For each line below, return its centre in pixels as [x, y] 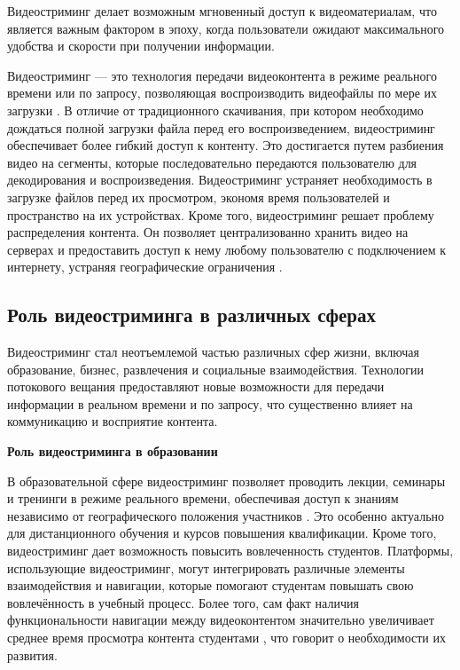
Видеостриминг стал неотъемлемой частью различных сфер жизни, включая [213, 352]
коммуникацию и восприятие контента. [113, 421]
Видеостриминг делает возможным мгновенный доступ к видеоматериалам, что [222, 11]
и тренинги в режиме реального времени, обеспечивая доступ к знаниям [203, 498]
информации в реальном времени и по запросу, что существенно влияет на [210, 403]
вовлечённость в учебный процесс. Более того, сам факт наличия [183, 602]
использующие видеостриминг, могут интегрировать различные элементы [206, 568]
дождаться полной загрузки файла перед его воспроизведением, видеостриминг [221, 127]
